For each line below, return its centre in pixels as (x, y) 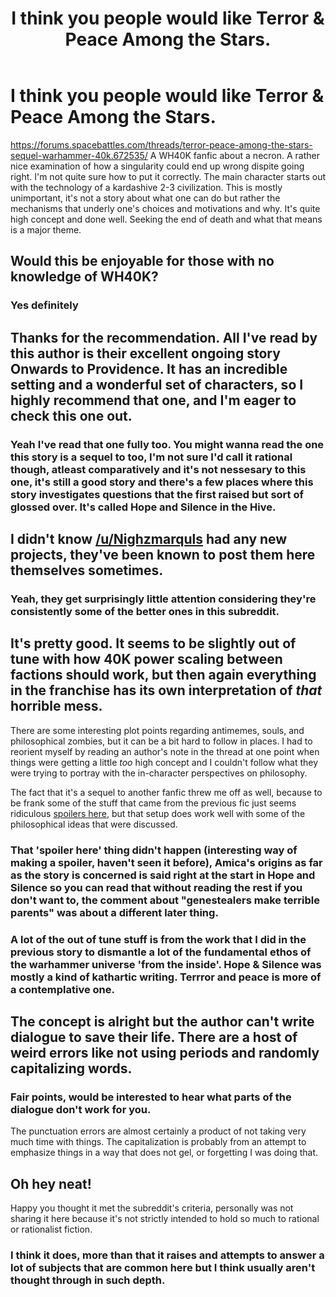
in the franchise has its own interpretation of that (166, 690)
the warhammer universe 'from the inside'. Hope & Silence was (166, 964)
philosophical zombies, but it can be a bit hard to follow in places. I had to (161, 741)
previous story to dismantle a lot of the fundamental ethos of (161, 952)
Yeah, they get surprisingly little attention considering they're (163, 599)
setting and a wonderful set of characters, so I (157, 384)
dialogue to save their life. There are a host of (154, 1037)
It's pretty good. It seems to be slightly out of (153, 643)
